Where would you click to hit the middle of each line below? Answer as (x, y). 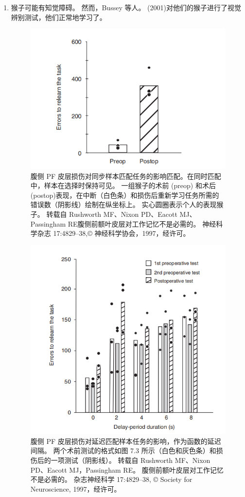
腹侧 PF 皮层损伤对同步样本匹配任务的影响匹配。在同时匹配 (126, 176)
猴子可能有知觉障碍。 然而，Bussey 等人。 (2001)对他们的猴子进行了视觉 (126, 7)
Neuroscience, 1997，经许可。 (76, 488)
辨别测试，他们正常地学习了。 (59, 17)
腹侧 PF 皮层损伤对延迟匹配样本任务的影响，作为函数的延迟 (126, 441)
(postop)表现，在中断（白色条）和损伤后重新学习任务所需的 (125, 195)
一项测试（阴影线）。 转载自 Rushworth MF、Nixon (131, 460)
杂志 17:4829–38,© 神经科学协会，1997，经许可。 (114, 233)
